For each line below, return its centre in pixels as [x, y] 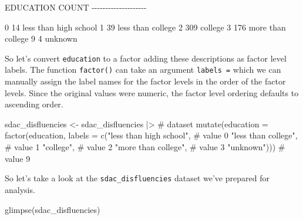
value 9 [18, 158]
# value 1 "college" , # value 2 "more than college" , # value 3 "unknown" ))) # [145, 147]
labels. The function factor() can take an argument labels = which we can [143, 70]
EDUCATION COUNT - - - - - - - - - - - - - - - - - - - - [76, 7]
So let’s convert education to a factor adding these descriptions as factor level [146, 58]
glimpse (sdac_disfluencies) [53, 209]
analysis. [20, 189]
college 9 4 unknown [41, 38]
